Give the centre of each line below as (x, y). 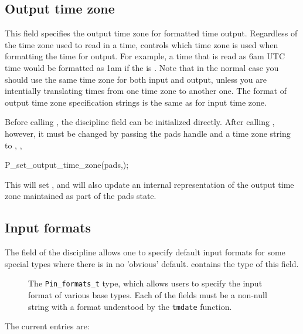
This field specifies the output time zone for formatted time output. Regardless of (151, 33)
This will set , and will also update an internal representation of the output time (149, 184)
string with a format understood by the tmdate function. (130, 306)
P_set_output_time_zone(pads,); (67, 165)
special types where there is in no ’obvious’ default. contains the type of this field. (152, 263)
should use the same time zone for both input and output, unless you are (136, 79)
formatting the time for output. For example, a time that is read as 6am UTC (145, 56)
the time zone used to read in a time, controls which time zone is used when (142, 44)
